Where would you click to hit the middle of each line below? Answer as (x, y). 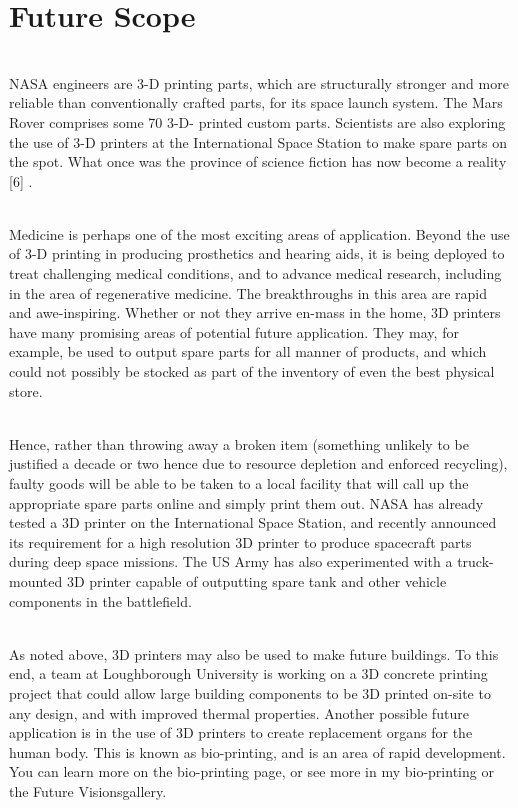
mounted (36, 580)
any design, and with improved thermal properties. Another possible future (239, 712)
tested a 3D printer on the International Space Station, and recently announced (253, 522)
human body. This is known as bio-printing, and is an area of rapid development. (257, 751)
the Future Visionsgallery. (88, 790)
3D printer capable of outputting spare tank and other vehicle (256, 580)
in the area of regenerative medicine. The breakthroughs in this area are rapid (248, 292)
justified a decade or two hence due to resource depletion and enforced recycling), (258, 463)
